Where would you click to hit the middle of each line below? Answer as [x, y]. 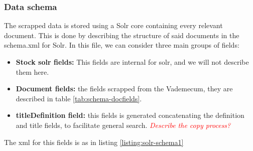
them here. [32, 71]
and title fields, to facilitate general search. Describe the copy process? [123, 125]
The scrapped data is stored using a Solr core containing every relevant [113, 25]
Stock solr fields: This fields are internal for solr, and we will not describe [132, 62]
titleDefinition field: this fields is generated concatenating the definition [130, 115]
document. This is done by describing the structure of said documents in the [122, 35]
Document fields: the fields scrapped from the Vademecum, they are [124, 89]
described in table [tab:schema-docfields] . [79, 98]
